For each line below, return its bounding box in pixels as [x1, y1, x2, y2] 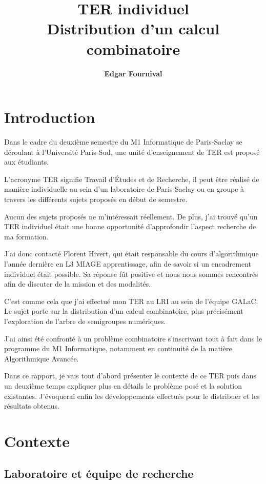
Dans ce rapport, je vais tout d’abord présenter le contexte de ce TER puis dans [4, 370, 256, 381]
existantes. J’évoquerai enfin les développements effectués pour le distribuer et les [4, 390, 260, 401]
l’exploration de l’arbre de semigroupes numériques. [4, 315, 166, 326]
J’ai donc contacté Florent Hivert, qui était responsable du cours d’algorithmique [4, 248, 259, 259]
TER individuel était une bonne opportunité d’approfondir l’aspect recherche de [4, 221, 256, 232]
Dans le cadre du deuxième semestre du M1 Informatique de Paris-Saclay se [4, 136, 242, 147]
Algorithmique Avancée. [4, 353, 79, 364]
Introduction [4, 107, 95, 128]
